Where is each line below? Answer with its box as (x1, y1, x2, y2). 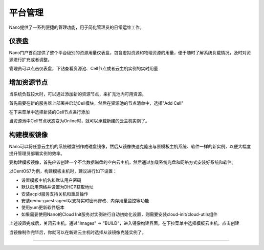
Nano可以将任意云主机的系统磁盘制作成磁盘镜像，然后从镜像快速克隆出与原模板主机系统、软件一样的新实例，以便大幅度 (9, 144, 251, 150)
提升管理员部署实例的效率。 (9, 150, 65, 156)
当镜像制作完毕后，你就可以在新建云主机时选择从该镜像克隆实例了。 (9, 229, 146, 235)
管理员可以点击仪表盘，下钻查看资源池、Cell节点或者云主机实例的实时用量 (9, 66, 158, 72)
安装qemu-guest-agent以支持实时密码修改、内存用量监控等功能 (21, 197, 149, 203)
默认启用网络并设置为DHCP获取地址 (21, 184, 94, 190)
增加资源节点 (9, 78, 48, 87)
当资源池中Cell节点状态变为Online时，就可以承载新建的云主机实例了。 (9, 118, 150, 124)
